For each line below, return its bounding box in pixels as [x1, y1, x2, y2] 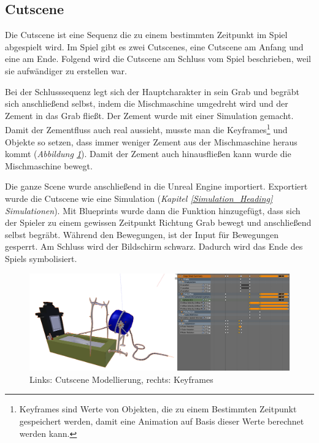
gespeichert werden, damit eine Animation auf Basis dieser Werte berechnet [19, 414, 304, 427]
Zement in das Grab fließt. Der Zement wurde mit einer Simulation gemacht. [5, 109, 294, 121]
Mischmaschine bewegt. [5, 159, 93, 172]
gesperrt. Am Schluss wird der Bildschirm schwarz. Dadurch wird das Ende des [5, 240, 303, 253]
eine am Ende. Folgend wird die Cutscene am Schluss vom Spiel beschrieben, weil [5, 52, 311, 65]
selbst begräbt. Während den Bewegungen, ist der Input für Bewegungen [5, 228, 279, 241]
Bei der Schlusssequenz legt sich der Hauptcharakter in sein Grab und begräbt [5, 85, 300, 98]
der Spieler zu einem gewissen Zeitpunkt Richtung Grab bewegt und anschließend [5, 216, 312, 229]
